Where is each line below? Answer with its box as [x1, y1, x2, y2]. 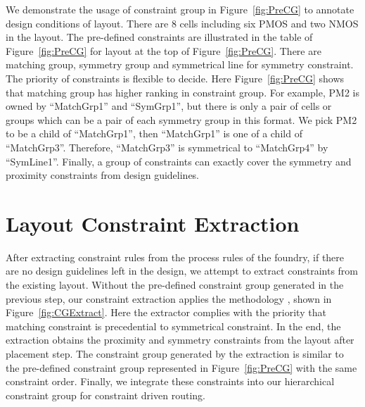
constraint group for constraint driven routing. [6, 387, 205, 402]
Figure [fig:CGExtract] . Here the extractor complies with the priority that [6, 305, 326, 320]
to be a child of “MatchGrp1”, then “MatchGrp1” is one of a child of [6, 126, 302, 141]
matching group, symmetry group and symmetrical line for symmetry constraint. [6, 57, 354, 72]
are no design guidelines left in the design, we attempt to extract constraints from [6, 263, 359, 278]
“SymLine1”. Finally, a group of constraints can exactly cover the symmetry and [6, 154, 352, 168]
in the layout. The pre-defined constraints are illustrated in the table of [6, 30, 313, 44]
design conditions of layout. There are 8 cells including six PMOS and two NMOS [6, 15, 359, 30]
